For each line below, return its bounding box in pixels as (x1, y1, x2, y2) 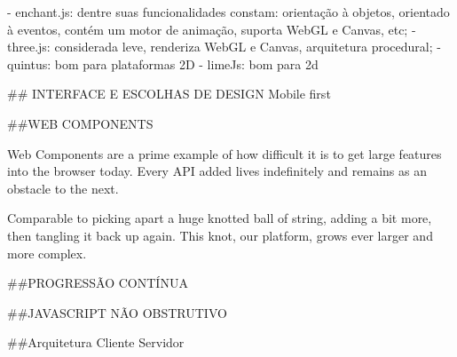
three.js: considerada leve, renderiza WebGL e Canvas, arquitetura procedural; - (7, 37, 441, 56)
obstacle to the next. (7, 178, 119, 197)
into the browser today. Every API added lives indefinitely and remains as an (7, 162, 427, 180)
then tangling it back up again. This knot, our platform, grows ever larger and (7, 226, 433, 244)
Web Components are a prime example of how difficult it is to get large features (7, 144, 442, 163)
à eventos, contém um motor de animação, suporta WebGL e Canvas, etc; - (7, 20, 416, 38)
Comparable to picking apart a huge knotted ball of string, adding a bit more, (7, 209, 432, 227)
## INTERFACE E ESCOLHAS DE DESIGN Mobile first (7, 84, 331, 103)
